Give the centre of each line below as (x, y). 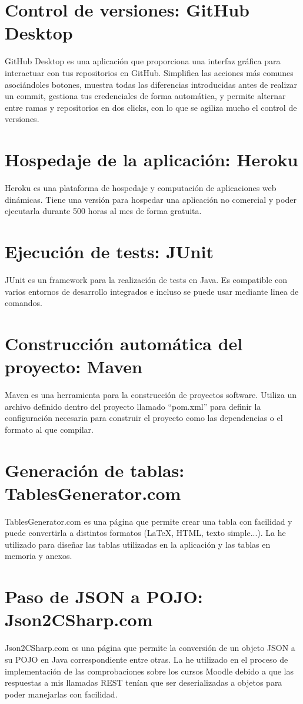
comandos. (24, 303)
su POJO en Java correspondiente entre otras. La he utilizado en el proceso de (146, 659)
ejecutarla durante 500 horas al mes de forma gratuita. (103, 211)
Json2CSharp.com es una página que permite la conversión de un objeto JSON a (150, 648)
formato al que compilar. (49, 429)
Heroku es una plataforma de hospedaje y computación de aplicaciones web (141, 187)
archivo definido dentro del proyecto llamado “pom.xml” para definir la (133, 406)
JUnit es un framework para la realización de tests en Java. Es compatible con (146, 279)
